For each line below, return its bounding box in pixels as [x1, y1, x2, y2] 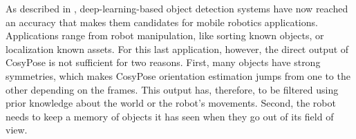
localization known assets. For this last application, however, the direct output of [6, 41, 349, 56]
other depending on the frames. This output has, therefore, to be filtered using [6, 82, 339, 96]
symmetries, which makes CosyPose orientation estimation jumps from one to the [6, 68, 350, 83]
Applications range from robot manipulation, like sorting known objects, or [6, 28, 324, 43]
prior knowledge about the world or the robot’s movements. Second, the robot [6, 96, 336, 110]
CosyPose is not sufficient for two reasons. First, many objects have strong [6, 55, 321, 69]
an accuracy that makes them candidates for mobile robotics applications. [6, 14, 318, 29]
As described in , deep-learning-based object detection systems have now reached [6, 1, 348, 15]
